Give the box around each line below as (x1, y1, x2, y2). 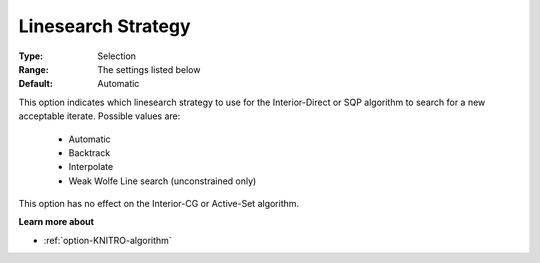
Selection (97, 50, 137, 62)
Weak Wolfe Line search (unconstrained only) (68, 175, 257, 187)
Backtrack (68, 146, 111, 159)
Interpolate (68, 161, 114, 173)
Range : (18, 63, 49, 75)
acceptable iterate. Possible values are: (18, 110, 181, 122)
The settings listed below (97, 63, 201, 75)
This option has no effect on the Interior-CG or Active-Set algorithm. (18, 198, 300, 210)
